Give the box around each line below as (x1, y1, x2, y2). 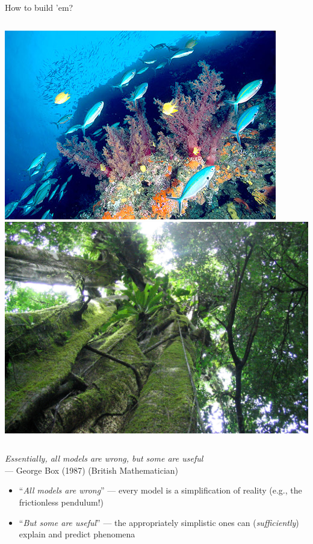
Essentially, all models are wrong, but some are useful (5, 452, 203, 465)
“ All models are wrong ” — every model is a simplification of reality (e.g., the (19, 484, 302, 497)
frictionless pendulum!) (19, 495, 104, 508)
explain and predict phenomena (19, 528, 135, 540)
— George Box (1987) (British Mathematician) (5, 463, 179, 476)
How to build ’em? (5, 1, 73, 13)
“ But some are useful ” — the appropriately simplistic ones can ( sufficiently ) (19, 516, 299, 528)
